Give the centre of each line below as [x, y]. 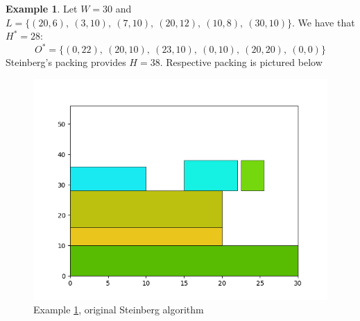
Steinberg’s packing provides [66, 62]
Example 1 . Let [42, 8]
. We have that [324, 22]
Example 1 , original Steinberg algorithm [119, 310]
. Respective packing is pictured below [241, 62]
